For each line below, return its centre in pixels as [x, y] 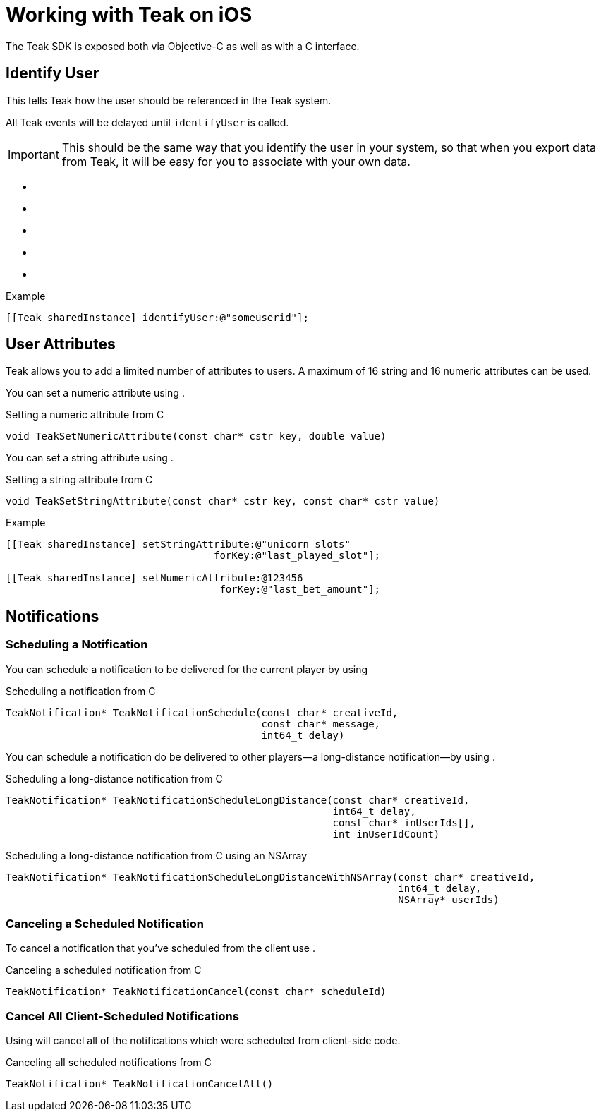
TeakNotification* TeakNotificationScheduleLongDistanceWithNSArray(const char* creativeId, [271, 877]
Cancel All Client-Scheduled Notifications [122, 1016]
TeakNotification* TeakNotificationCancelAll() [140, 1084]
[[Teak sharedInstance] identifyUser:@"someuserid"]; [157, 317]
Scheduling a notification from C [81, 691]
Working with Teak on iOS [129, 15]
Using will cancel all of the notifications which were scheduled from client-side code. [203, 1041]
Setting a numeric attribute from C [85, 415]
